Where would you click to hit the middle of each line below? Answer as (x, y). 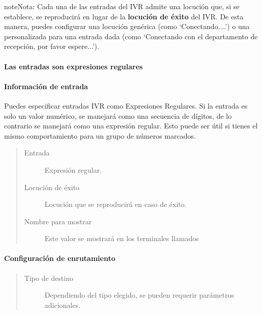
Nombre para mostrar (58, 221)
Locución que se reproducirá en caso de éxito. (115, 204)
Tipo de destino (49, 278)
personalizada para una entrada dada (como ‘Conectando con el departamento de (131, 36)
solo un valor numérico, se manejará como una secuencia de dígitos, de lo (118, 115)
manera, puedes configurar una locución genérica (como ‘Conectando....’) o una (127, 26)
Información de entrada (46, 86)
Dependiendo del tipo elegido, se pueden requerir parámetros (139, 295)
